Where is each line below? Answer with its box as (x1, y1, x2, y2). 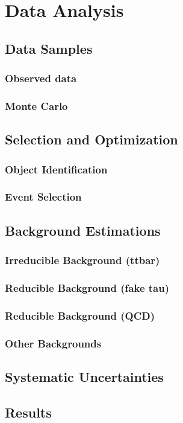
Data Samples (5, 39, 93, 57)
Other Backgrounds (5, 335, 102, 350)
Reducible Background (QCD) (5, 308, 155, 323)
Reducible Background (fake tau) (5, 280, 169, 295)
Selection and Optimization (5, 130, 178, 149)
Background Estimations (5, 221, 161, 239)
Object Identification (5, 161, 108, 176)
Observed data (5, 71, 77, 86)
